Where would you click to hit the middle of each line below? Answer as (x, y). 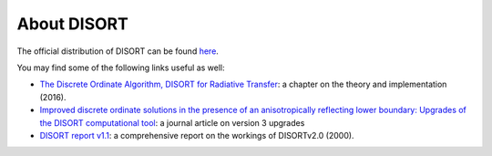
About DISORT (73, 24)
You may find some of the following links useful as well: (121, 68)
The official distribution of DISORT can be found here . (118, 51)
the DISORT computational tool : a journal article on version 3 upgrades (172, 122)
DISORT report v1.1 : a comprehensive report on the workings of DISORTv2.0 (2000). (197, 135)
